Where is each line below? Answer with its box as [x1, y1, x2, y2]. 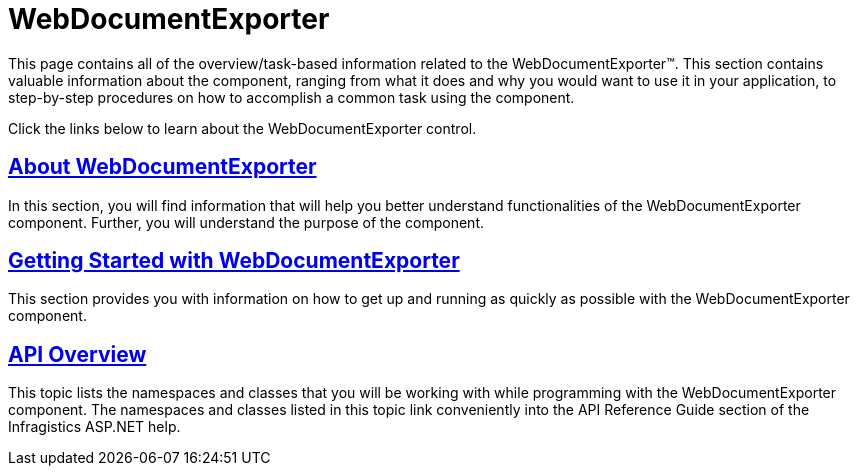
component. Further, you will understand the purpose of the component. [8, 213, 484, 231]
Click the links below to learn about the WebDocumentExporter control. [8, 119, 477, 137]
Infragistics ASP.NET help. [8, 418, 181, 436]
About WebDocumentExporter [8, 154, 317, 180]
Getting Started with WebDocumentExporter [8, 248, 460, 274]
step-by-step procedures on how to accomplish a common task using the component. [8, 88, 575, 106]
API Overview [8, 341, 147, 367]
